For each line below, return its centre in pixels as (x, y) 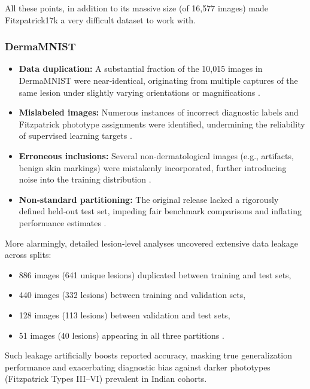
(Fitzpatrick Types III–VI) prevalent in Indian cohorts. (106, 379)
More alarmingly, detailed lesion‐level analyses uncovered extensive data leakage (152, 243)
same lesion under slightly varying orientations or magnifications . (139, 92)
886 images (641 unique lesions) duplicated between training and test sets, (155, 274)
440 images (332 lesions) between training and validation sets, (132, 295)
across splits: (28, 255)
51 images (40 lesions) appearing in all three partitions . (121, 335)
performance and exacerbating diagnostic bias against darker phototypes (138, 367)
